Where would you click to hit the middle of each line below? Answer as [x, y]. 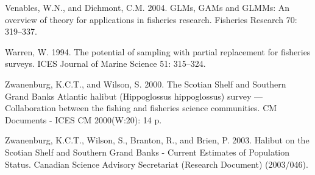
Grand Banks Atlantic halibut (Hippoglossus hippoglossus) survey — [134, 96]
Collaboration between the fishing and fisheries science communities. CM [141, 108]
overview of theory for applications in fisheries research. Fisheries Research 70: [151, 19]
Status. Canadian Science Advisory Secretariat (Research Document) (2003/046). [157, 164]
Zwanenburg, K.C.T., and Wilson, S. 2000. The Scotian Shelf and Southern [146, 84]
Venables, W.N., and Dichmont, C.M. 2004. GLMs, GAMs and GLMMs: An [147, 7]
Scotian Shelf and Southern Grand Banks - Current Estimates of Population [147, 152]
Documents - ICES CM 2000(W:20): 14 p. [83, 119]
